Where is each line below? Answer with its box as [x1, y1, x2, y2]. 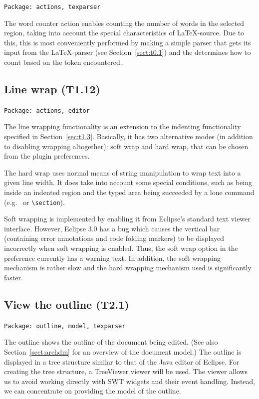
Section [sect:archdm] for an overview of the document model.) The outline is [4, 346, 242, 357]
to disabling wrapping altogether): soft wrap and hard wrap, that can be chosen [4, 141, 249, 151]
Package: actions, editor [4, 107, 90, 114]
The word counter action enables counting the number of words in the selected [4, 17, 245, 28]
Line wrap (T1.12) [4, 81, 100, 97]
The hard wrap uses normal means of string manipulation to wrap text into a [4, 167, 241, 178]
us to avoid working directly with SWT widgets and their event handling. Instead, [4, 376, 256, 386]
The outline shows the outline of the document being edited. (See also [4, 337, 218, 347]
